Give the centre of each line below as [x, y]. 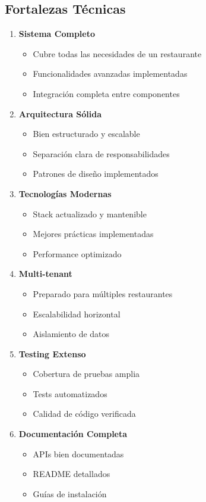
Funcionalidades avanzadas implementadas [110, 74]
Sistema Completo [57, 34]
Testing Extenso [52, 353]
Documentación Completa [73, 434]
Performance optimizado [77, 253]
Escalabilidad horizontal [77, 314]
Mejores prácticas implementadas [93, 234]
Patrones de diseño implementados [96, 174]
